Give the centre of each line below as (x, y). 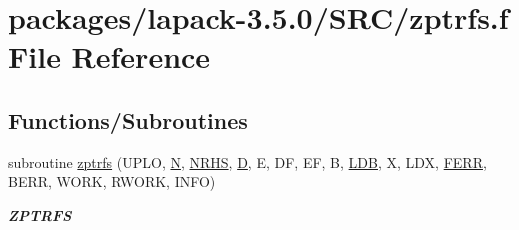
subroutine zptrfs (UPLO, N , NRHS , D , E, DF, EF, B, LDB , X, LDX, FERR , (247, 161)
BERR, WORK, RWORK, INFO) (112, 181)
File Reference (109, 56)
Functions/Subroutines (128, 119)
